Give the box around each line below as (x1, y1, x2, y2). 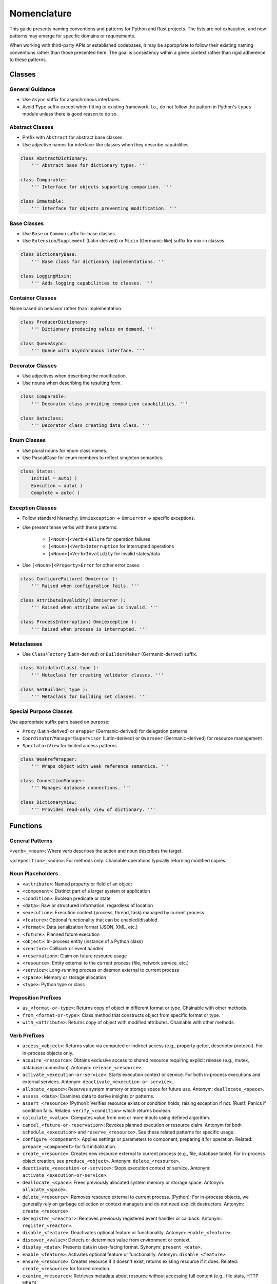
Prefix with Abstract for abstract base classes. (22, 134, 124, 141)
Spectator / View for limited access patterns (22, 742, 117, 748)
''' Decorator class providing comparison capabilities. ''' (31, 401, 188, 407)
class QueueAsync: (20, 341, 67, 346)
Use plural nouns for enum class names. (22, 447, 108, 454)
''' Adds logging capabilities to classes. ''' (31, 280, 153, 286)
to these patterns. (9, 56, 47, 63)
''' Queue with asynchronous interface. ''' (31, 348, 145, 354)
